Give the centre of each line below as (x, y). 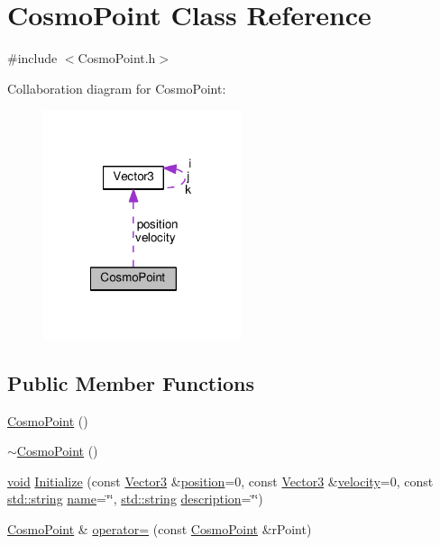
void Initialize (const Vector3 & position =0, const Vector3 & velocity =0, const (220, 481)
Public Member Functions (131, 382)
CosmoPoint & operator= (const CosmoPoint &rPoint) (160, 528)
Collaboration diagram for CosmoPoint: (117, 88)
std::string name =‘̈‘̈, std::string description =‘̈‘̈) (135, 499)
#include (32, 58)
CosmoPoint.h (117, 58)
